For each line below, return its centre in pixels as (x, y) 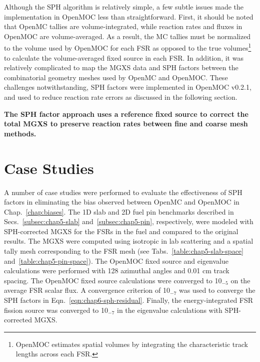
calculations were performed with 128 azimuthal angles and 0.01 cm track (117, 270)
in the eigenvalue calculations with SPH (178, 310)
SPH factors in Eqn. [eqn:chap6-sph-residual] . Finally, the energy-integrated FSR (129, 300)
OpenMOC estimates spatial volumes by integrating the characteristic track (132, 344)
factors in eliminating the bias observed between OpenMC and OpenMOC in (122, 202)
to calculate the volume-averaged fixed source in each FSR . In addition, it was (124, 57)
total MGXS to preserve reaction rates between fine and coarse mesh (126, 124)
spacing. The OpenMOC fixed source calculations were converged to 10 (113, 280)
